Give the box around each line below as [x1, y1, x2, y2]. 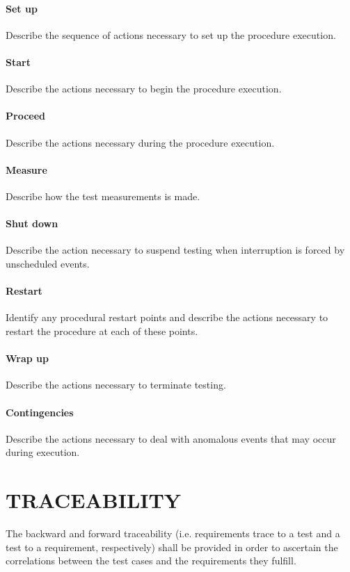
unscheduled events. [6, 256, 90, 270]
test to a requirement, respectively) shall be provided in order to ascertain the [6, 539, 338, 554]
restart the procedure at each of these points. [6, 323, 198, 338]
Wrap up [6, 351, 49, 366]
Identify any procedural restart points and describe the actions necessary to [6, 310, 328, 325]
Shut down [6, 216, 58, 231]
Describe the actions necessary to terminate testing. [6, 377, 226, 392]
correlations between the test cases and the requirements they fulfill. [6, 553, 296, 568]
